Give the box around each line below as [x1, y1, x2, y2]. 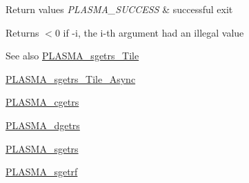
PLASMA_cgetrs [6, 95, 79, 109]
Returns [6, 25, 39, 39]
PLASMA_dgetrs [6, 117, 80, 132]
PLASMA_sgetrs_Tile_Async [6, 71, 136, 86]
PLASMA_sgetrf [6, 164, 78, 179]
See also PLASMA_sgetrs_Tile [6, 48, 139, 63]
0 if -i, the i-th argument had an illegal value [54, 25, 244, 39]
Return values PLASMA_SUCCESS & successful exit [6, 2, 233, 16]
